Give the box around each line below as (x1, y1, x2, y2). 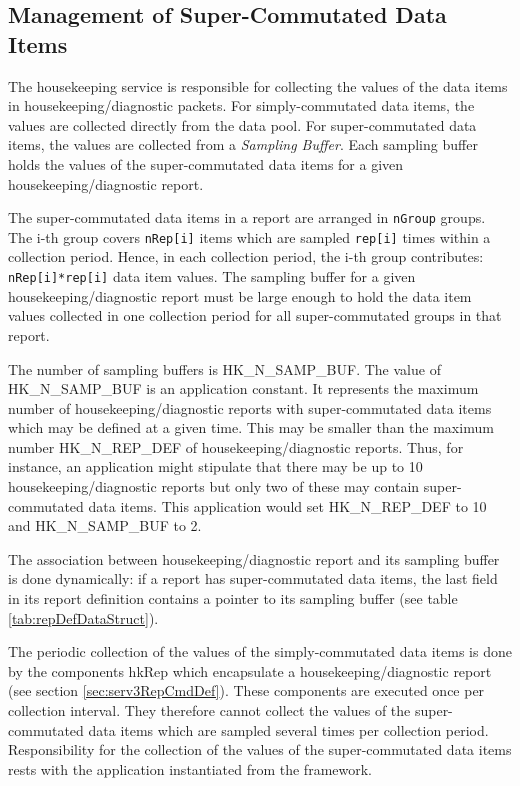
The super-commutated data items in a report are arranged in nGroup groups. (8, 207, 486, 228)
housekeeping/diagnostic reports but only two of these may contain (8, 476, 420, 497)
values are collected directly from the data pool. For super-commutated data (8, 114, 477, 135)
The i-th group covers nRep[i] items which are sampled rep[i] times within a (8, 226, 491, 247)
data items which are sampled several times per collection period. (88, 719, 489, 740)
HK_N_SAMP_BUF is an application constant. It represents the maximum (8, 378, 479, 399)
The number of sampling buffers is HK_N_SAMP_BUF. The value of (8, 358, 441, 379)
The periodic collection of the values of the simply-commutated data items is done (8, 641, 512, 662)
